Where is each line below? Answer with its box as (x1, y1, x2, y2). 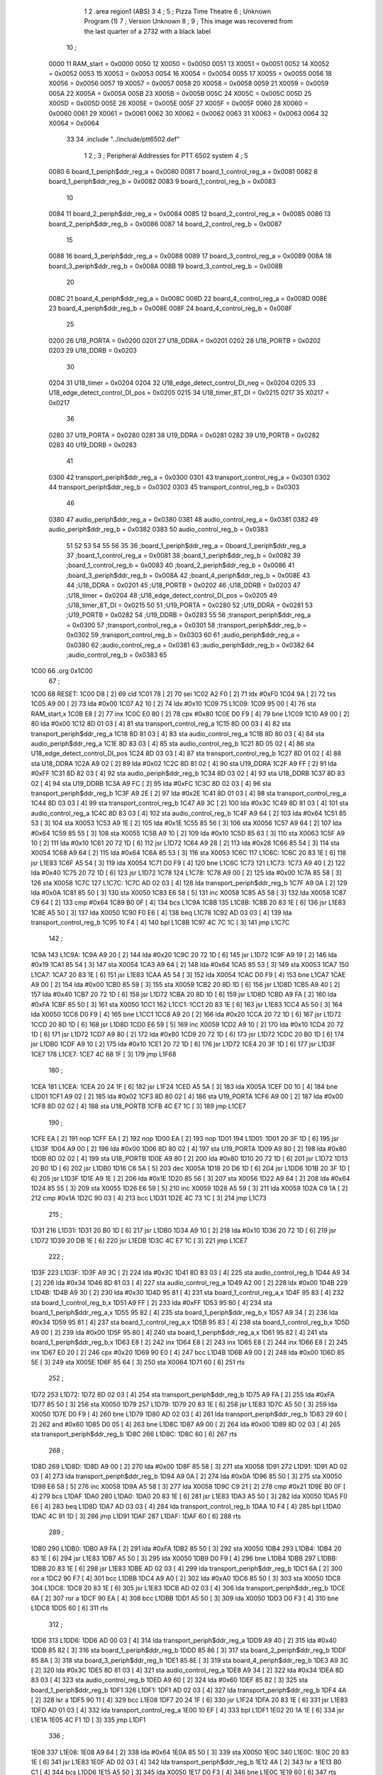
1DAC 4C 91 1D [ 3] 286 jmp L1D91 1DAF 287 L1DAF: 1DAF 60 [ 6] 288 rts (30, 1512, 241, 1520)
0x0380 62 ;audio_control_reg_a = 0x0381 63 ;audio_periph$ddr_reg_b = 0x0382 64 (66, 640, 315, 649)
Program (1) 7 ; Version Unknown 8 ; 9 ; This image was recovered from (84, 17, 294, 26)
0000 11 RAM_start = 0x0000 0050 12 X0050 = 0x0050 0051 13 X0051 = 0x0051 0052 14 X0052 (48, 59, 330, 67)
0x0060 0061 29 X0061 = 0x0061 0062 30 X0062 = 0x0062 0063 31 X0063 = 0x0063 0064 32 (48, 109, 329, 117)
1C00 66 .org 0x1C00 (30, 667, 93, 675)
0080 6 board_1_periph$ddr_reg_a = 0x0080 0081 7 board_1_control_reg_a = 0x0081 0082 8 (48, 168, 318, 176)
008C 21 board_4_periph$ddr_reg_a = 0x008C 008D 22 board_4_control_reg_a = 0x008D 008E (48, 294, 328, 302)
